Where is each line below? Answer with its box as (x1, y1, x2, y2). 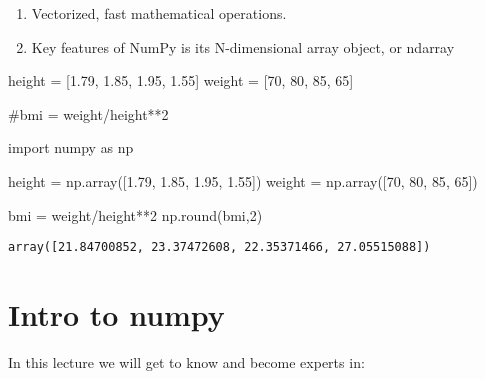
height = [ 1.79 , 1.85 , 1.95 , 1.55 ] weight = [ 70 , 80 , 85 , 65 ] (8, 70, 354, 91)
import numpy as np (8, 137, 134, 158)
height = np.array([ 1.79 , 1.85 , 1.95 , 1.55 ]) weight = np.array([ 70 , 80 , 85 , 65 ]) (8, 170, 478, 191)
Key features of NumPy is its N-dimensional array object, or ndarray (31, 36, 455, 57)
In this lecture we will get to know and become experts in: (8, 351, 365, 372)
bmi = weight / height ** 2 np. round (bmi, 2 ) (8, 204, 263, 225)
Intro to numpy (8, 294, 225, 334)
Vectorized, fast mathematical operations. (31, 3, 287, 23)
